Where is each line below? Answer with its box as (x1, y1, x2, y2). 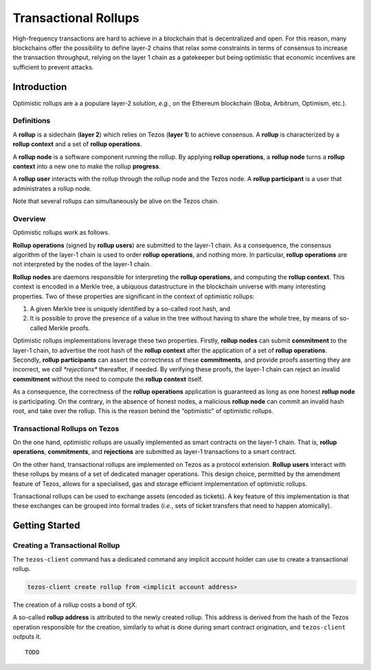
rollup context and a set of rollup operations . (12, 140, 142, 148)
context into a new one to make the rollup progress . (12, 162, 161, 170)
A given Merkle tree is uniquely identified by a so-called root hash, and (30, 304, 230, 312)
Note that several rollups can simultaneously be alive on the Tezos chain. (12, 197, 219, 205)
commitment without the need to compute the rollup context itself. (12, 375, 203, 383)
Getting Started (12, 520, 80, 531)
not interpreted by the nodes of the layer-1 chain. (12, 260, 151, 268)
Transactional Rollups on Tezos (12, 424, 120, 433)
